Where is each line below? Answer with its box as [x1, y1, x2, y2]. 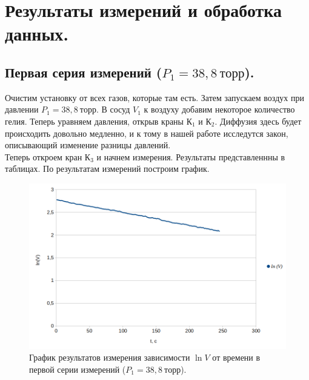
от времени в [212, 351, 261, 364]
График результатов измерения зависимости [29, 351, 190, 364]
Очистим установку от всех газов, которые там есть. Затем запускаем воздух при [5, 91, 304, 103]
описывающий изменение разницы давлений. [5, 139, 171, 151]
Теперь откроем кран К [5, 150, 91, 163]
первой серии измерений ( [29, 362, 126, 375]
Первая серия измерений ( [5, 62, 162, 81]
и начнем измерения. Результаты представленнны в [96, 150, 285, 163]
